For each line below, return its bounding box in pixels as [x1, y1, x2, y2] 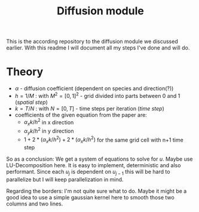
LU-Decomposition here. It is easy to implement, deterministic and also [6, 162, 181, 169]
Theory [6, 65, 44, 79]
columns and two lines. [6, 200, 63, 207]
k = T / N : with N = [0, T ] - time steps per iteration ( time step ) [14, 105, 164, 112]
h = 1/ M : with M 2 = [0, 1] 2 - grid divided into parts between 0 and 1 [14, 91, 180, 99]
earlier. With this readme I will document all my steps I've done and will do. [6, 44, 190, 51]
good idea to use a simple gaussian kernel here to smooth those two [6, 193, 174, 201]
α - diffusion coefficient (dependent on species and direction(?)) [14, 85, 174, 92]
